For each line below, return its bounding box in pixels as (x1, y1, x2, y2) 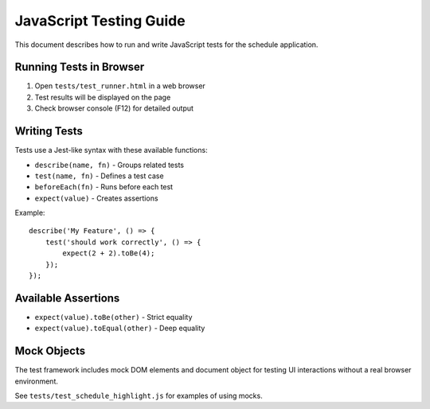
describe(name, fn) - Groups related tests (34, 160, 185, 169)
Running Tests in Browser (14, 60, 145, 74)
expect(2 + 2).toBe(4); (62, 249, 155, 258)
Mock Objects (14, 345, 86, 358)
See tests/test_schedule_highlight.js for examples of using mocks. (14, 391, 263, 401)
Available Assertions (14, 291, 120, 305)
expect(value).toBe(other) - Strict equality (34, 312, 193, 321)
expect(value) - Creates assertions (34, 193, 158, 203)
